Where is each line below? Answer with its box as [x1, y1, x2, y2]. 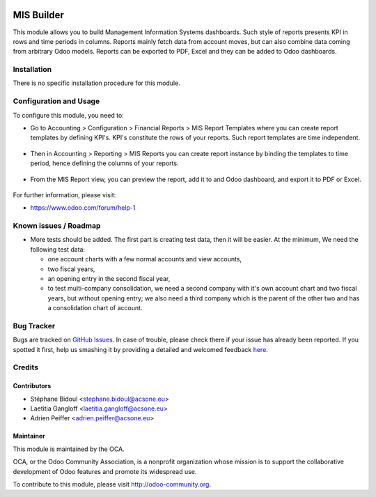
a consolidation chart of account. [47, 304, 143, 312]
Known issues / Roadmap [13, 221, 101, 231]
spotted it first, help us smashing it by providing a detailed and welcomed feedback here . [13, 345, 268, 353]
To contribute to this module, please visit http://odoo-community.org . [13, 480, 212, 489]
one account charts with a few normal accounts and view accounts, [47, 255, 242, 263]
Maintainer [13, 432, 45, 441]
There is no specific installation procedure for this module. [13, 79, 180, 87]
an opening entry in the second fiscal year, [47, 275, 171, 283]
